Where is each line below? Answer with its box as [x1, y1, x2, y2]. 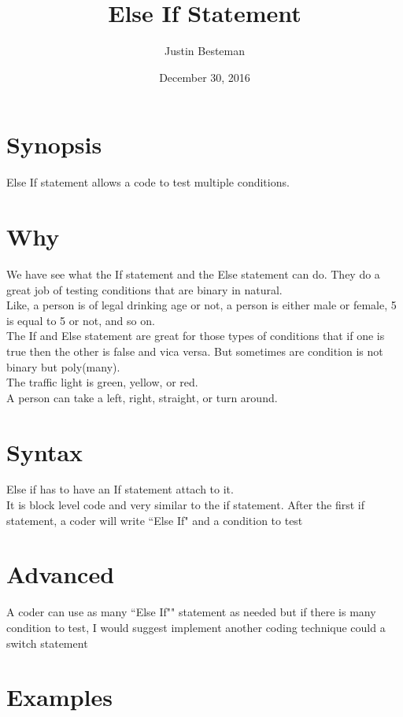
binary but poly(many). [6, 358, 120, 375]
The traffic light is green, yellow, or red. [6, 374, 198, 390]
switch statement [6, 634, 88, 651]
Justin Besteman [164, 43, 246, 59]
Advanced [6, 558, 115, 590]
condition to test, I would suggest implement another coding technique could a [6, 619, 386, 635]
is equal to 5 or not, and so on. [6, 312, 155, 328]
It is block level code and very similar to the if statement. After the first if [6, 497, 365, 513]
